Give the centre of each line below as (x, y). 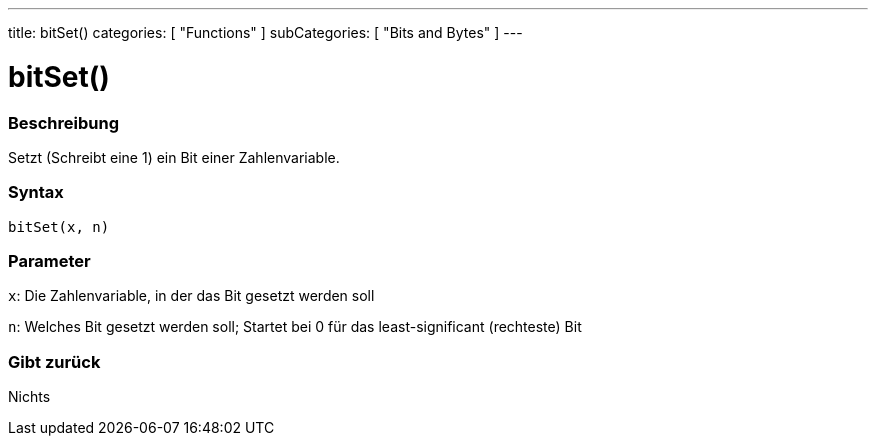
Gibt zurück (54, 361)
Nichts (29, 397)
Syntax (36, 192)
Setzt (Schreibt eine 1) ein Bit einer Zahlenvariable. (174, 157)
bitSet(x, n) (59, 226)
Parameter (49, 261)
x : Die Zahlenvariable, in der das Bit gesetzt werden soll (191, 296)
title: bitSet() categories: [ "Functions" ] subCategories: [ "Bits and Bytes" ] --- (265, 32)
